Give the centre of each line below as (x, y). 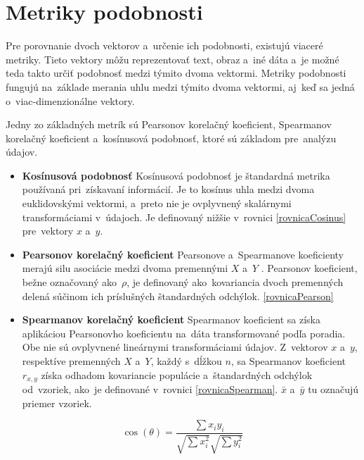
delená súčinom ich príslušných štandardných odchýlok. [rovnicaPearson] (178, 296)
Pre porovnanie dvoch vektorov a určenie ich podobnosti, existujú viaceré (164, 45)
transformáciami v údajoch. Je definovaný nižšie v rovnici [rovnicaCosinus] (184, 217)
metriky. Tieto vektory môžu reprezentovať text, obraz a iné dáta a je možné (173, 59)
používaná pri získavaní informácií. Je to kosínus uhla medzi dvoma (168, 189)
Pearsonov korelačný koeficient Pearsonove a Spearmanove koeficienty (183, 254)
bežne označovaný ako (69, 282)
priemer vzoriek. (57, 403)
